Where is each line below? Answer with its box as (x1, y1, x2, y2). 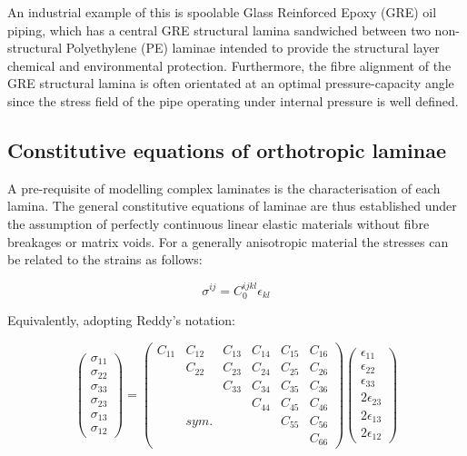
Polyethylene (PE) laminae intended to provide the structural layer (65, 38, 440, 57)
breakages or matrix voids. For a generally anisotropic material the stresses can (7, 232, 449, 251)
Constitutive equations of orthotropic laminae (7, 135, 446, 164)
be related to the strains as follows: (7, 250, 203, 269)
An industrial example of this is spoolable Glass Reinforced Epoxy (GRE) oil (7, 3, 437, 21)
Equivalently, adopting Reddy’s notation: (7, 310, 235, 329)
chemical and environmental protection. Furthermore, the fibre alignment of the (7, 55, 452, 74)
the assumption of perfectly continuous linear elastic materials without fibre (7, 213, 430, 233)
